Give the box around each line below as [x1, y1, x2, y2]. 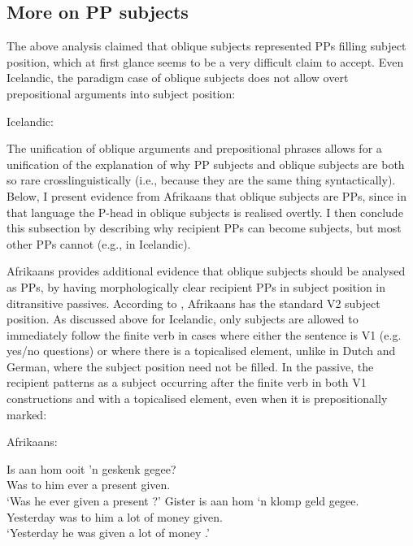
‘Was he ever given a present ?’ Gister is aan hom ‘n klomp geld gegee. [7, 492, 359, 509]
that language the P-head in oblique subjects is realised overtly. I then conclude [7, 203, 403, 220]
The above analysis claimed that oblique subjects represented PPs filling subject [7, 37, 406, 54]
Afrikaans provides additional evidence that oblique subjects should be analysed [7, 262, 406, 279]
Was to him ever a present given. [7, 476, 171, 493]
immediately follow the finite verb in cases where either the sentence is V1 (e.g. [7, 326, 402, 343]
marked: [7, 405, 47, 422]
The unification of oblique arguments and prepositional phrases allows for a [7, 140, 382, 157]
